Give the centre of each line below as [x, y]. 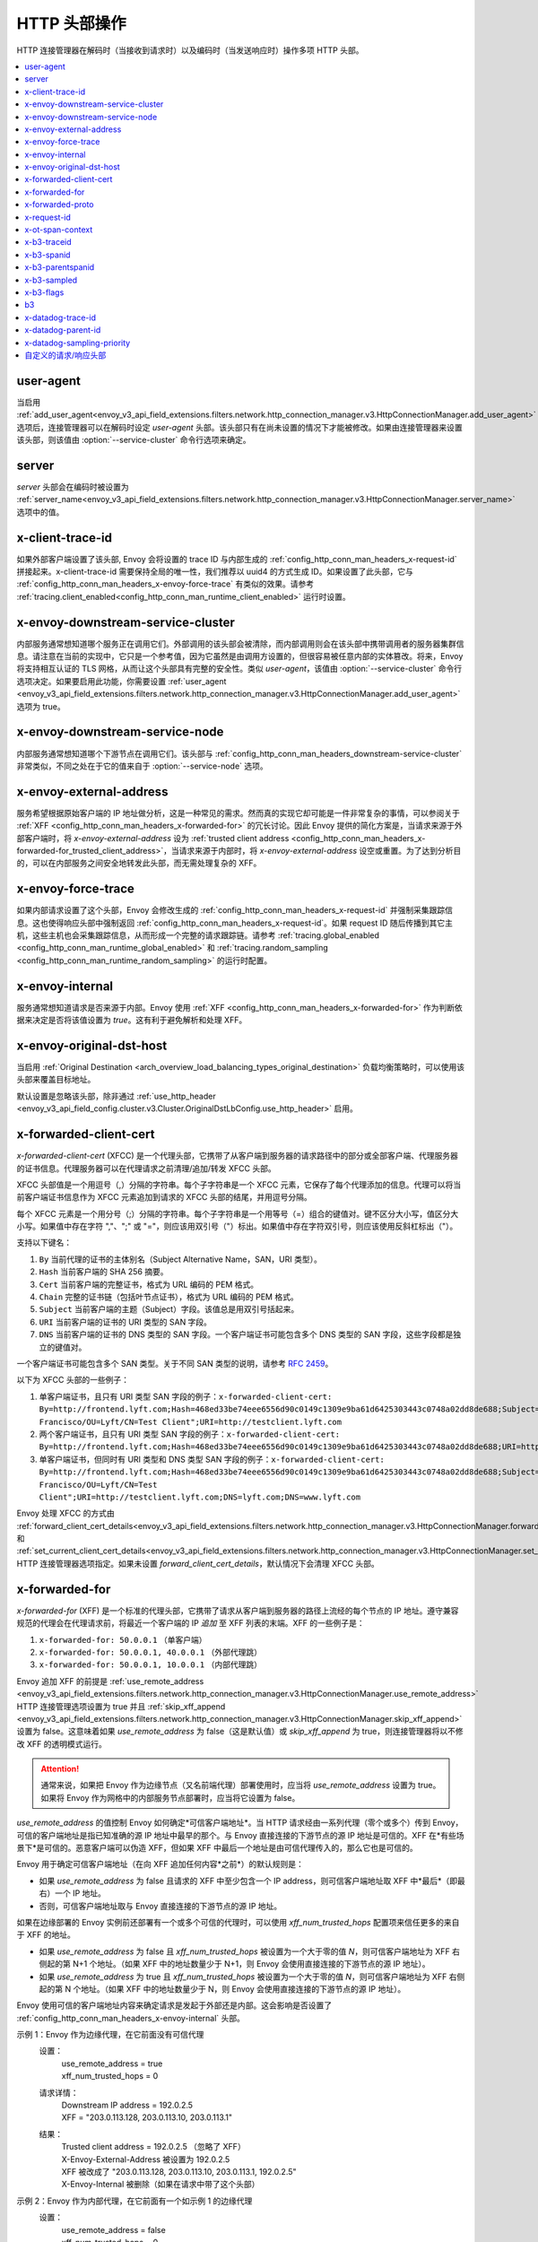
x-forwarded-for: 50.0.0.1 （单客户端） [123, 1639]
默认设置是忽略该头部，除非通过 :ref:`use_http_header [116, 1096]
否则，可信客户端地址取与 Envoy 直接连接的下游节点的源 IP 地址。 [161, 1906]
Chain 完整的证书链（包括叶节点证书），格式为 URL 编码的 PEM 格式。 [169, 1297]
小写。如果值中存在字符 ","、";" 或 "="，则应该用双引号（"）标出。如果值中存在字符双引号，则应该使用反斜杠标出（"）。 [237, 1226]
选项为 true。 [41, 706]
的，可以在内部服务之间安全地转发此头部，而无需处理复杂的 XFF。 [139, 863]
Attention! [60, 1769]
